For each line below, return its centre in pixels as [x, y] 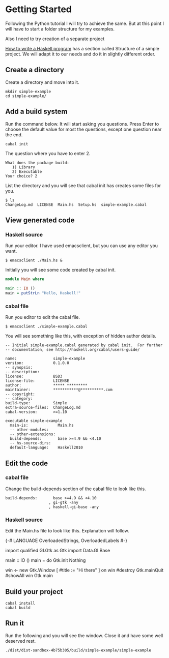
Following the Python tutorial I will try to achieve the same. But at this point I [85, 23]
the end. [14, 134]
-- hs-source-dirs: [31, 443]
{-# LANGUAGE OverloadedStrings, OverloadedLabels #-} [66, 541]
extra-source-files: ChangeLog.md [43, 408]
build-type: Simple [36, 403]
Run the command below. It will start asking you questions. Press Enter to [82, 124]
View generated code [40, 220]
